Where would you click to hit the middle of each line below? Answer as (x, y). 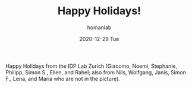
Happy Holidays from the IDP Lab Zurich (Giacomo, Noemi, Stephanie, (92, 66)
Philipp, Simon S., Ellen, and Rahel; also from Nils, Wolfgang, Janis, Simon (96, 72)
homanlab (99, 27)
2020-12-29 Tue (99, 39)
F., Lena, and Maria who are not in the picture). (63, 78)
